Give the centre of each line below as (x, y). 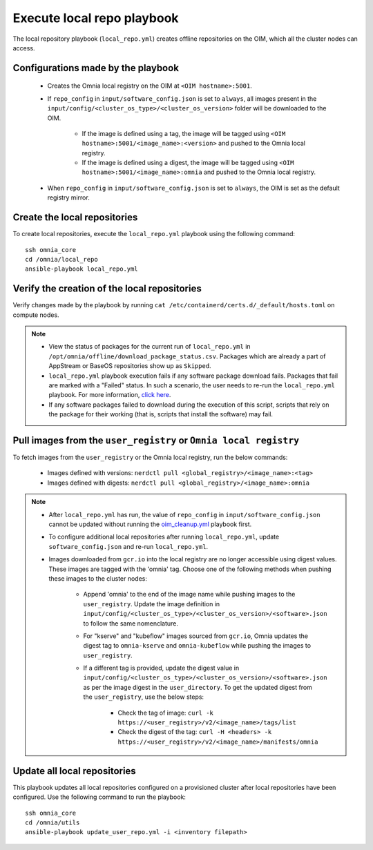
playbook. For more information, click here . (110, 395)
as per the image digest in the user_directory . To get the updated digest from (198, 687)
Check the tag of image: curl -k (166, 713)
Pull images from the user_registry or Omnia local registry (156, 440)
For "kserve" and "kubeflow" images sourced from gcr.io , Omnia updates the (196, 636)
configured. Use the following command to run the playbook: (99, 797)
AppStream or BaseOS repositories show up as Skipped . (130, 366)
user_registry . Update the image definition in (152, 603)
